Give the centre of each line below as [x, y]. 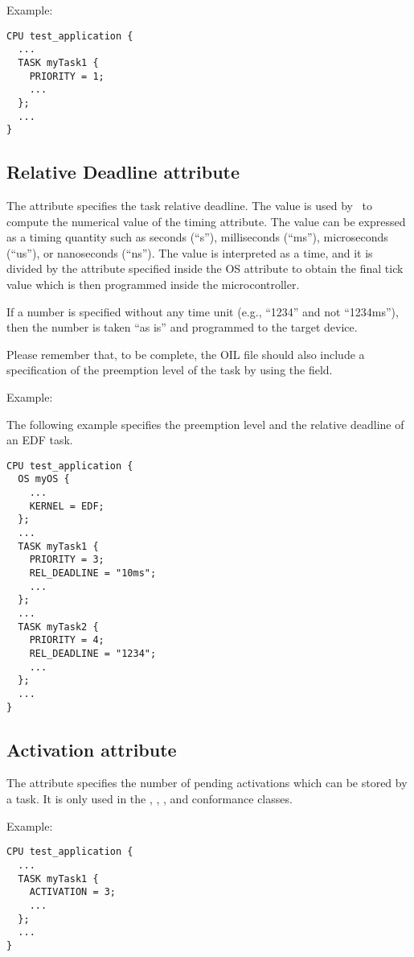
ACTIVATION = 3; [73, 892]
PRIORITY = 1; [67, 76]
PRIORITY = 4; [67, 640]
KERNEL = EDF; [67, 506]
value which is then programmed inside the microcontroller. [153, 285]
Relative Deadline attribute [123, 172]
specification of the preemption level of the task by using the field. [170, 370]
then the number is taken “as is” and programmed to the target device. [182, 327]
